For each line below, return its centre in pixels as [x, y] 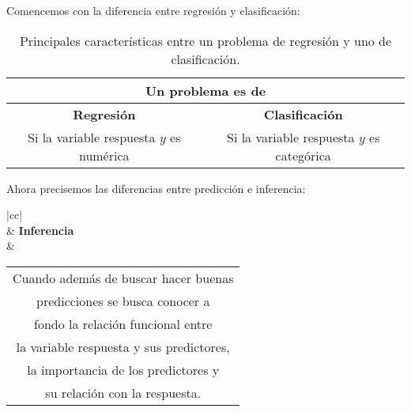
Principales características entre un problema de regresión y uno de [205, 40]
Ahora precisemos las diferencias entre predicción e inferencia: [156, 188]
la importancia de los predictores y [123, 369]
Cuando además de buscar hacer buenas [123, 278]
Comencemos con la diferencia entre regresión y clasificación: [153, 10]
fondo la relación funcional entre [123, 323]
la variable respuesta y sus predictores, [123, 346]
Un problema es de [205, 90]
